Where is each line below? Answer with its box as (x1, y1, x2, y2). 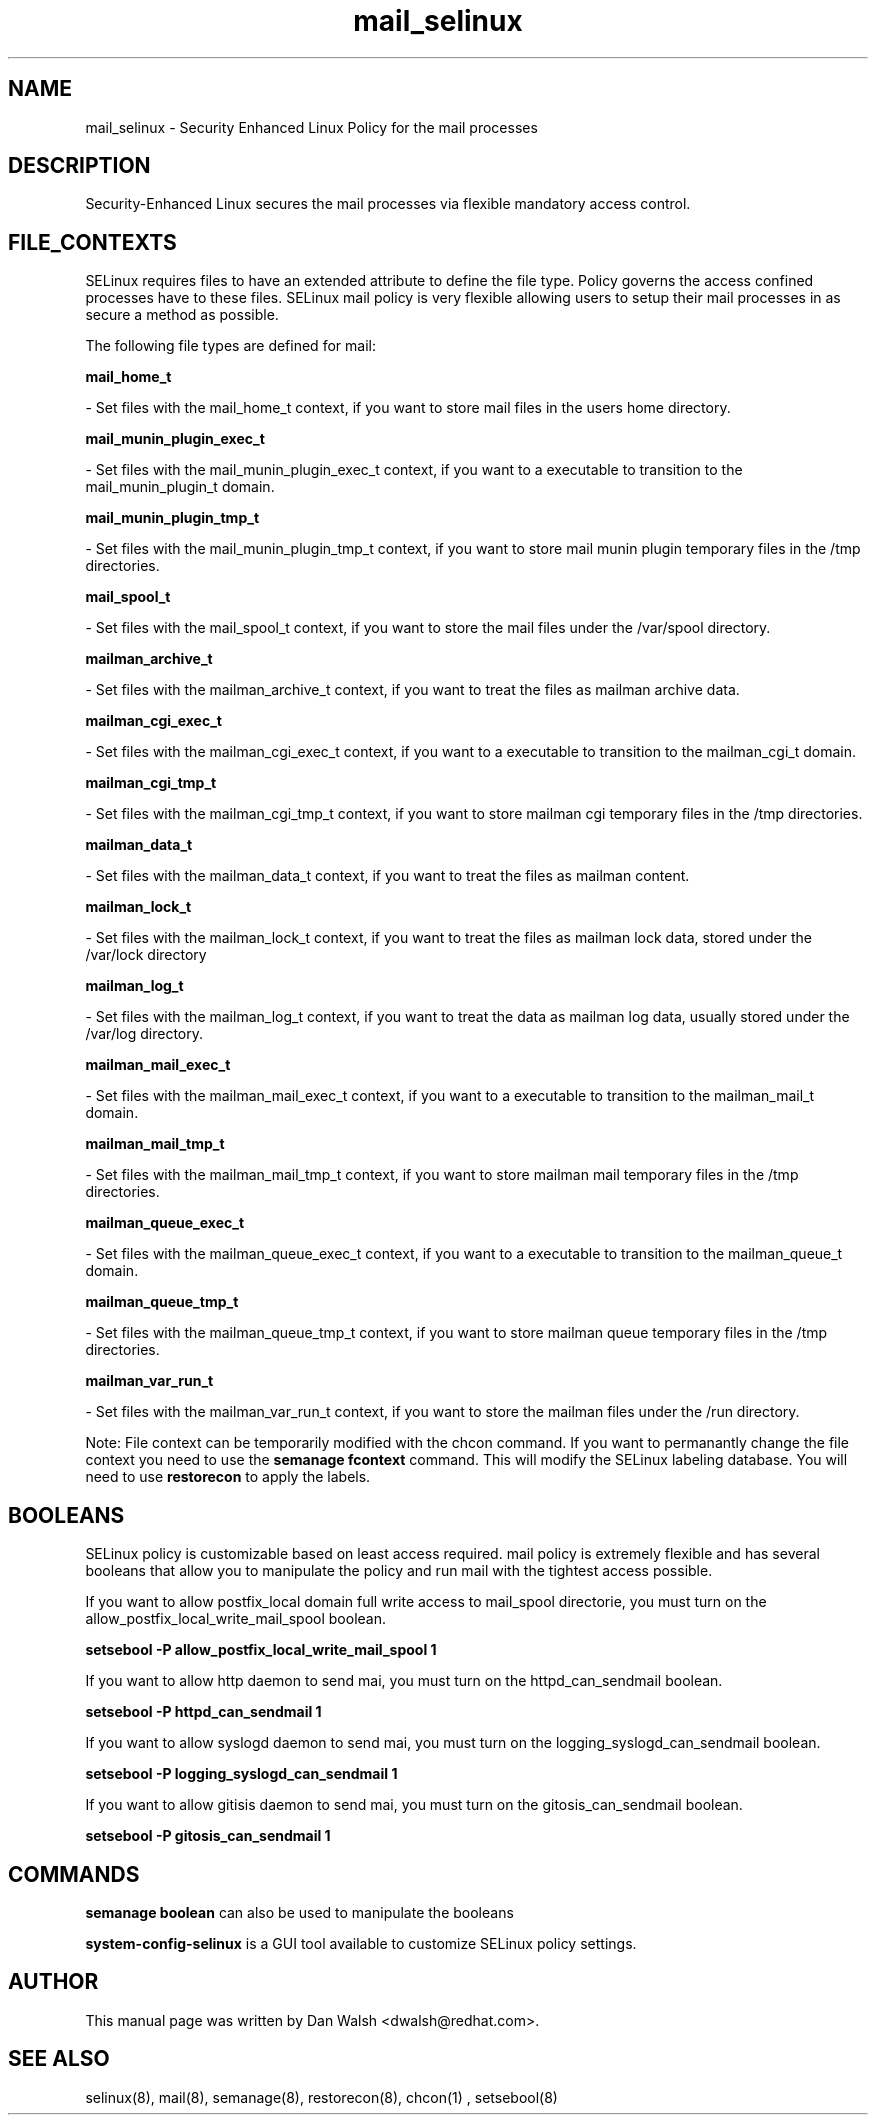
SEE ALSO (8, 2046, 110, 2072)
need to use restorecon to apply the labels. (85, 1468, 371, 1486)
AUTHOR (8, 1969, 99, 1995)
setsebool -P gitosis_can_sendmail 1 (85, 1827, 331, 1845)
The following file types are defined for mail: (85, 337, 376, 355)
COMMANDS (8, 1861, 140, 1887)
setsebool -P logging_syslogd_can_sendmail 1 (85, 1765, 398, 1783)
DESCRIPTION (8, 153, 151, 179)
